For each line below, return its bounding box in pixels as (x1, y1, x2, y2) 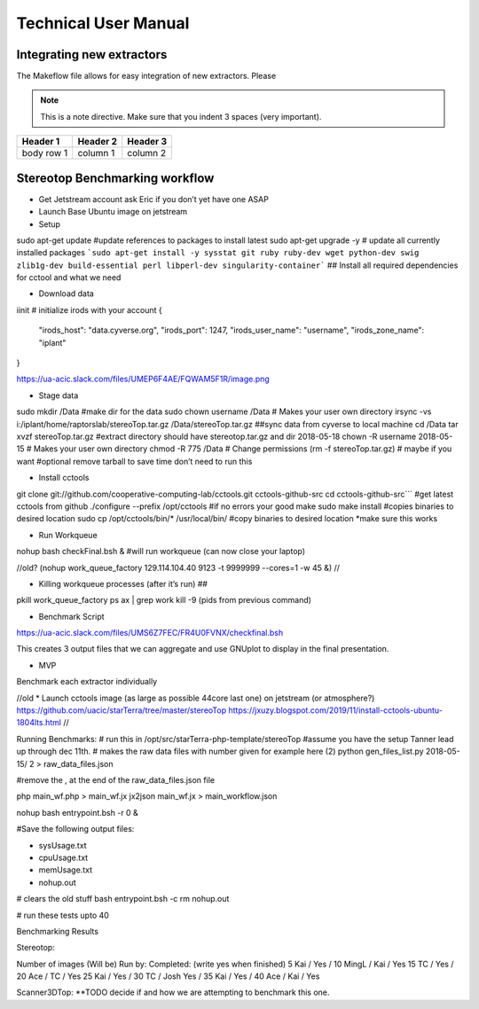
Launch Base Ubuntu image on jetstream (38, 207, 188, 217)
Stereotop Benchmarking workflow (16, 170, 215, 185)
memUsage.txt (38, 864, 93, 875)
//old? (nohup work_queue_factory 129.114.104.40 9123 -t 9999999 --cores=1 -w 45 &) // (16, 562, 341, 573)
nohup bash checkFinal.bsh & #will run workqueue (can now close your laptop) (16, 546, 306, 557)
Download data (38, 288, 95, 299)
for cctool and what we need (16, 272, 122, 283)
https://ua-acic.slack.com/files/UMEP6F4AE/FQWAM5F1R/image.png (16, 373, 270, 385)
